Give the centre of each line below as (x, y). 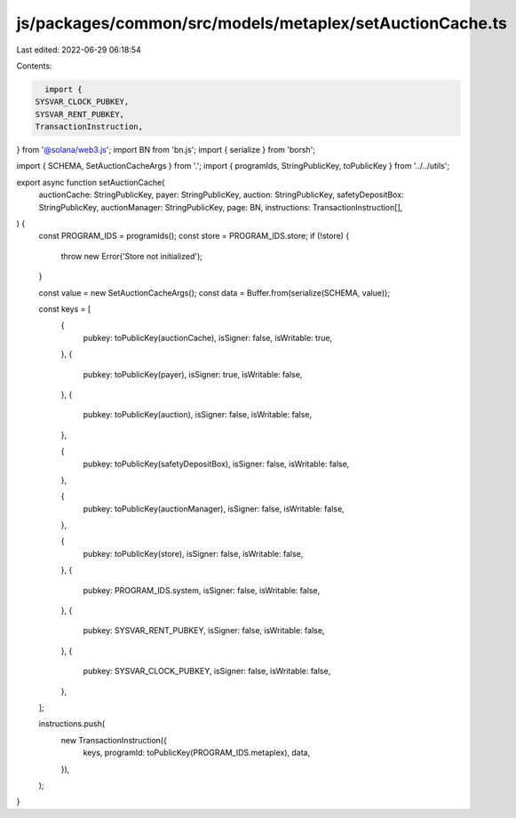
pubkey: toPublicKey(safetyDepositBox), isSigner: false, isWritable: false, (216, 464)
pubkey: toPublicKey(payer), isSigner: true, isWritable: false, (193, 374)
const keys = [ (65, 309)
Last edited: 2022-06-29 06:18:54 (79, 50)
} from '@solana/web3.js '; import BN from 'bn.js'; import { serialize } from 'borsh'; (166, 150)
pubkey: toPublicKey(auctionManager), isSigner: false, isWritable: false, (214, 508)
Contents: (34, 66)
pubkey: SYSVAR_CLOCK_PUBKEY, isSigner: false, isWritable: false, (207, 671)
